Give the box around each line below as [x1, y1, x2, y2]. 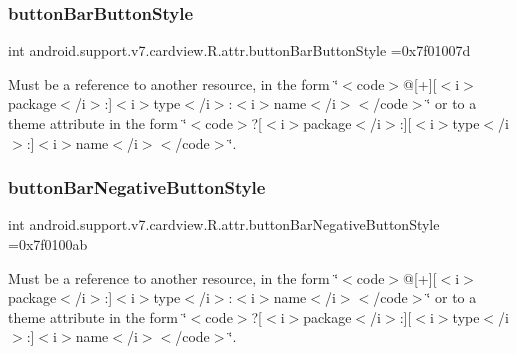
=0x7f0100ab [8, 234, 88, 254]
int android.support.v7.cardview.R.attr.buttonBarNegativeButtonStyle [8, 214, 440, 235]
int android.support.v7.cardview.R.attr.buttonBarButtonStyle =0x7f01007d [8, 40, 471, 61]
